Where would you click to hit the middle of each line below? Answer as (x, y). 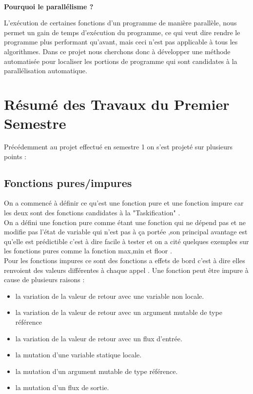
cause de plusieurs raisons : (44, 280)
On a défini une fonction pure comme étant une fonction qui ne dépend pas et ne (125, 222)
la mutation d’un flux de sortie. (62, 387)
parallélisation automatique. (46, 71)
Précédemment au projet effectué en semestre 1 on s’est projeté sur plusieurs (118, 147)
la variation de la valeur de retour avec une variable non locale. (110, 296)
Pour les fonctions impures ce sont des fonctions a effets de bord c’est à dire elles (125, 260)
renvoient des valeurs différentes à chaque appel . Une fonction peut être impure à (126, 270)
